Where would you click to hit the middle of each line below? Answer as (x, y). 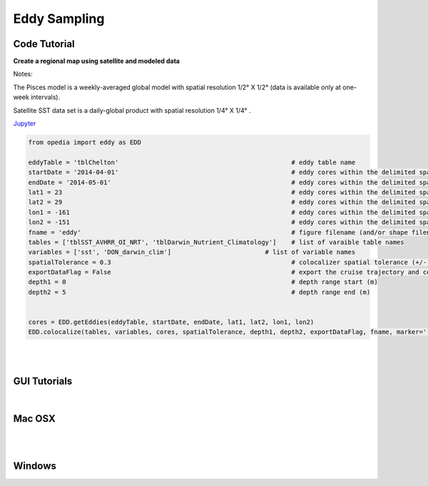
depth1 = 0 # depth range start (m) (203, 282)
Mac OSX (35, 419)
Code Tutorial (44, 44)
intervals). (46, 97)
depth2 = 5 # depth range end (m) (199, 292)
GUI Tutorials (43, 381)
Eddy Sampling (59, 19)
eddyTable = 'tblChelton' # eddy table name (192, 162)
